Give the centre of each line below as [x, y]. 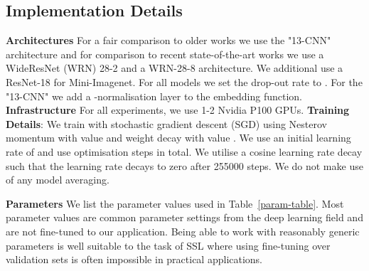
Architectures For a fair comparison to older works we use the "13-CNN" [169, 40]
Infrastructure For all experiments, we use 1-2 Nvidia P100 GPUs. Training [178, 110]
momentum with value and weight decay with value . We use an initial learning [178, 138]
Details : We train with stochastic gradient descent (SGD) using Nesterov [166, 123]
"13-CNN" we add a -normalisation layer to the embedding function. [154, 96]
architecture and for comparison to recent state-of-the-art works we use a [165, 54]
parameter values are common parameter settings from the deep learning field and [184, 217]
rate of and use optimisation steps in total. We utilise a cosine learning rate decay [184, 151]
